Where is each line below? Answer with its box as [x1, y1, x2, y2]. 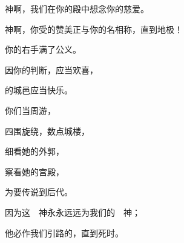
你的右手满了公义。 [5, 43, 81, 56]
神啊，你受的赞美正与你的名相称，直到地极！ [5, 22, 183, 35]
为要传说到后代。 [5, 185, 73, 198]
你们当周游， [5, 104, 56, 116]
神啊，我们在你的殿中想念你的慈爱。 [5, 2, 149, 15]
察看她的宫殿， [5, 165, 64, 178]
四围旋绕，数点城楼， [5, 124, 90, 137]
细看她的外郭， [5, 145, 64, 158]
